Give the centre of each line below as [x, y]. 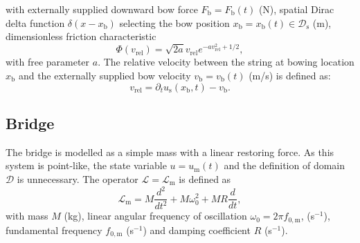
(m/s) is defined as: [290, 75]
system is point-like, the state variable [86, 165]
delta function [35, 22]
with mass [27, 216]
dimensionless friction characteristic [81, 36]
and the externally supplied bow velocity [105, 75]
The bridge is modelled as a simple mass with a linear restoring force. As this [170, 152]
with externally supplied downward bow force [102, 9]
